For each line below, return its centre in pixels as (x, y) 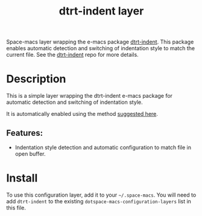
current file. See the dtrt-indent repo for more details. (72, 55)
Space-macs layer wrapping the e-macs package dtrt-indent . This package (100, 42)
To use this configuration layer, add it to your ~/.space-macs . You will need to (101, 195)
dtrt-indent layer (101, 11)
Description (36, 79)
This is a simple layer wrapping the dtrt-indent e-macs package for (90, 96)
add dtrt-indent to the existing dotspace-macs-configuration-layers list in (99, 201)
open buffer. (30, 154)
